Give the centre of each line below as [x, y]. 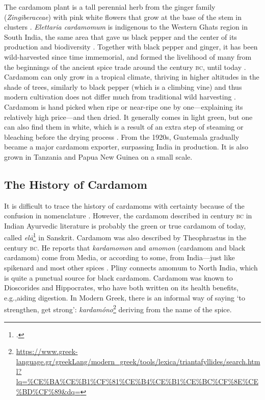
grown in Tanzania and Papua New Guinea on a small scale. [98, 156]
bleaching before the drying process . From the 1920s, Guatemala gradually [122, 136]
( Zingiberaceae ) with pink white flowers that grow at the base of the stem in [123, 17]
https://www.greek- [47, 351]
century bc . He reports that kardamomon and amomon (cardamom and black [125, 247]
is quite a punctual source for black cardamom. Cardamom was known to [118, 277]
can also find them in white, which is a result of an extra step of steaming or [124, 127]
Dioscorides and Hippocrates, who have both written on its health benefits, [121, 287]
